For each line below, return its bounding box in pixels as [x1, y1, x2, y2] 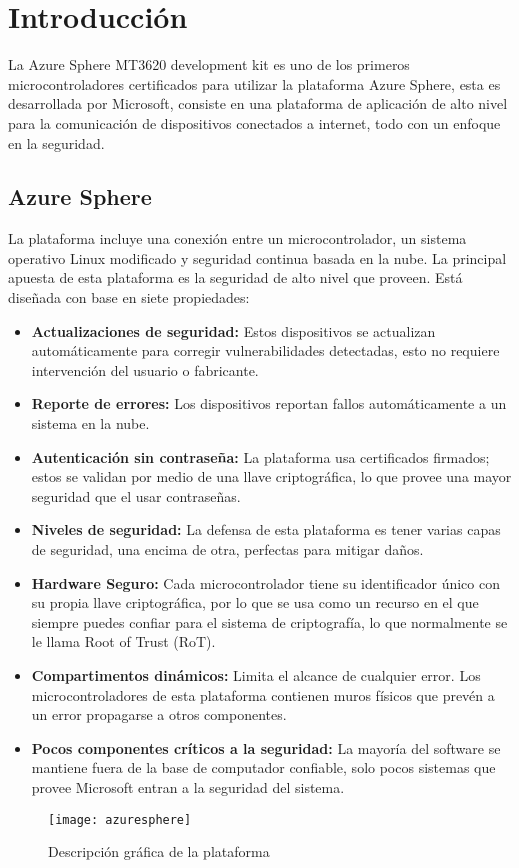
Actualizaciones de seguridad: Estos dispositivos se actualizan [31, 320, 436, 341]
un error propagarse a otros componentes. [31, 704, 287, 725]
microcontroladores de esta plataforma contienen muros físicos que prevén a [31, 684, 495, 705]
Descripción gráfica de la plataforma [48, 841, 270, 862]
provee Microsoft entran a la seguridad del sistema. [31, 776, 345, 797]
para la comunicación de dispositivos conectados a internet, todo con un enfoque [8, 112, 501, 133]
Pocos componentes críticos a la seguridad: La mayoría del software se [31, 737, 501, 758]
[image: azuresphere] [48, 812, 192, 827]
